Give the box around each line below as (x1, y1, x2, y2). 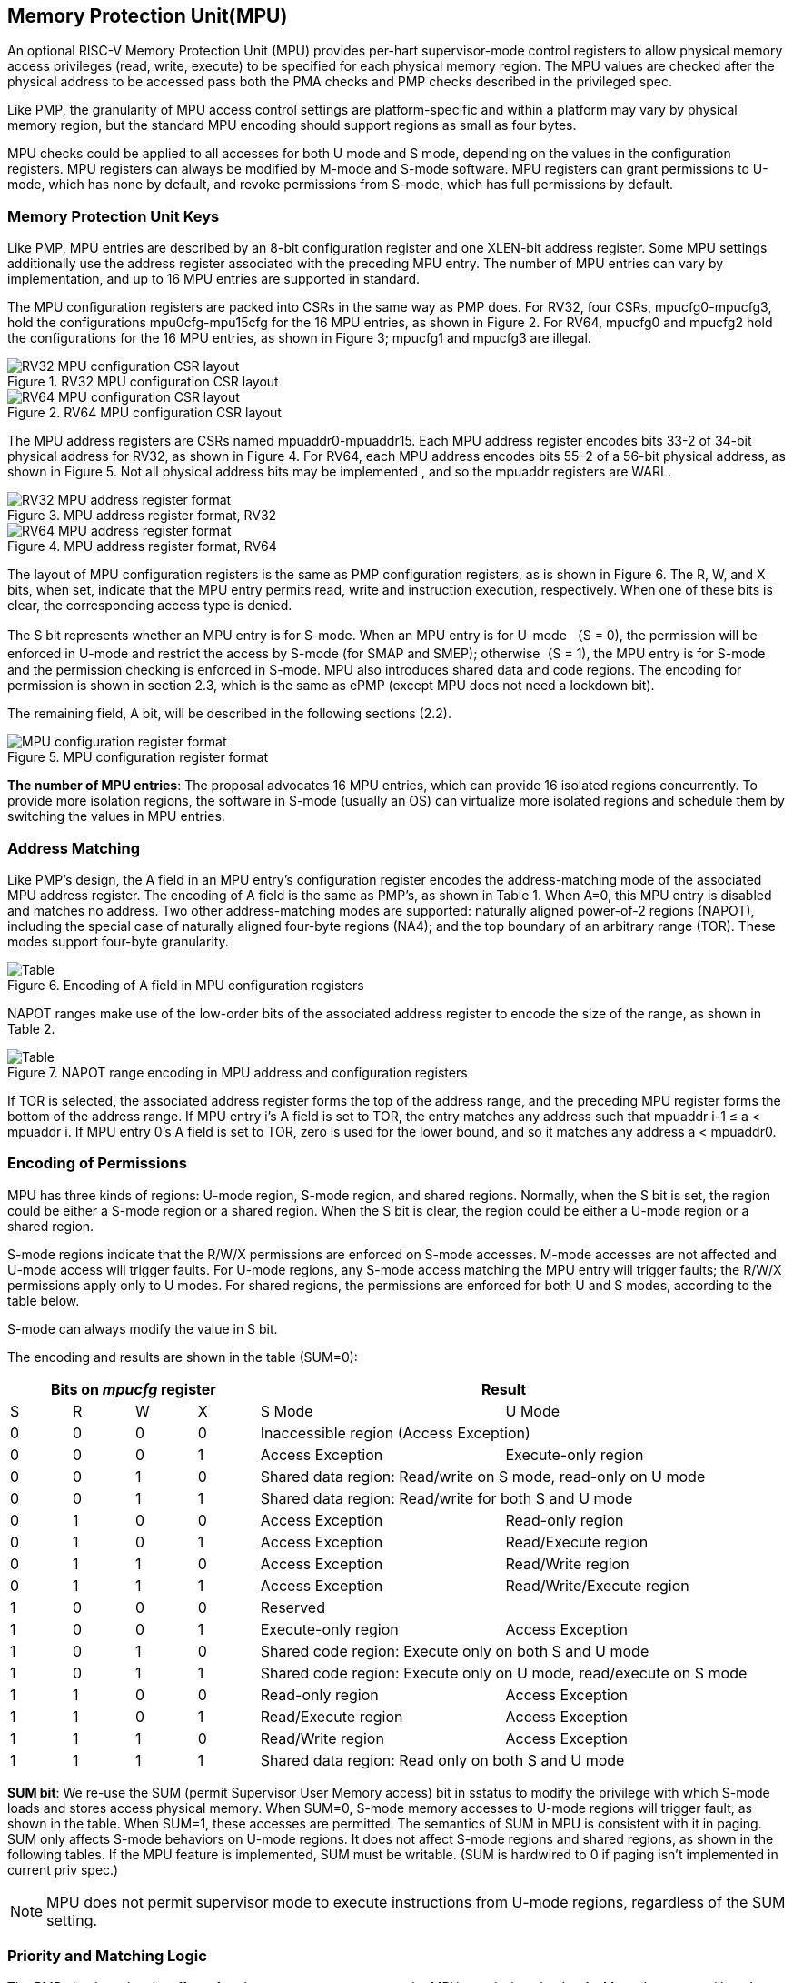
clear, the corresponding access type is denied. (7, 597, 292, 614)
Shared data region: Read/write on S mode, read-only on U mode (260, 1467, 706, 1486)
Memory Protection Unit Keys (7, 206, 220, 225)
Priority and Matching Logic (7, 1947, 207, 1966)
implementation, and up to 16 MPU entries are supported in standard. (7, 271, 421, 287)
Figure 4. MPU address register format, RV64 (7, 538, 277, 555)
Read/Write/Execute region (505, 1576, 689, 1595)
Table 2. (7, 1020, 55, 1037)
